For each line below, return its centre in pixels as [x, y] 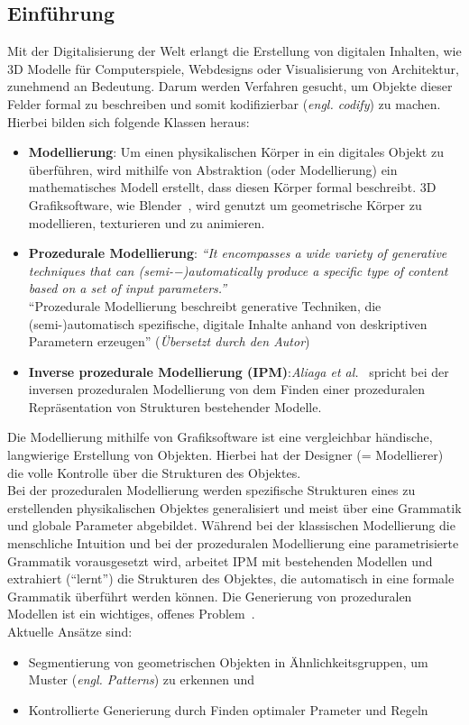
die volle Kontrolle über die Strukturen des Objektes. [154, 472]
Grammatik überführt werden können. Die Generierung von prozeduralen [210, 596]
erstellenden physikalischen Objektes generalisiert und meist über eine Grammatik [234, 507]
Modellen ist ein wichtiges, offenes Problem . [131, 614]
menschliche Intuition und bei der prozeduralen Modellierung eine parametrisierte [233, 543]
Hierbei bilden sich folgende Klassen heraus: [129, 121]
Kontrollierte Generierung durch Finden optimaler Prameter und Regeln [228, 709]
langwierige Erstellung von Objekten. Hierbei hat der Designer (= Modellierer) [225, 455]
